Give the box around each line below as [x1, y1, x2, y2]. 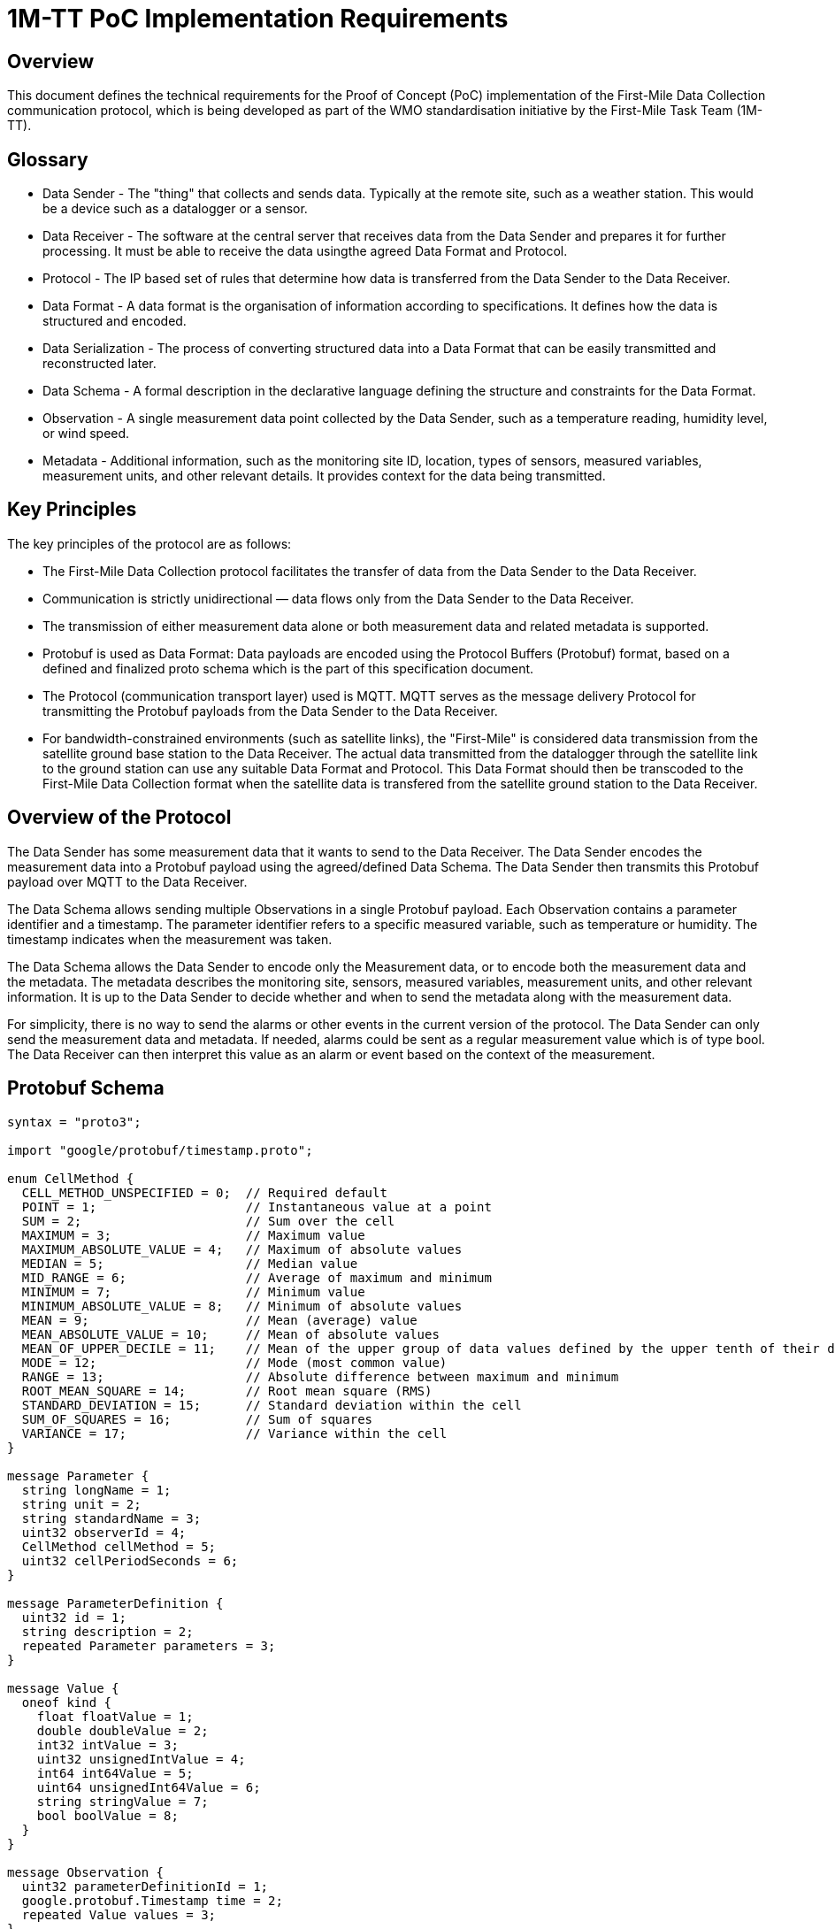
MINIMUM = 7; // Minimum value [21, 1284, 365, 1299]
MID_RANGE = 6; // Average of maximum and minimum [21, 1270, 492, 1285]
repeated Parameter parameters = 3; [21, 1638, 276, 1653]
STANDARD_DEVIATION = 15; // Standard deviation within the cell [21, 1397, 522, 1412]
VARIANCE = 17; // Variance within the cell [21, 1426, 448, 1441]
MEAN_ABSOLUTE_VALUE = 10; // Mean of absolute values [21, 1326, 440, 1341]
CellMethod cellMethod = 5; [21, 1539, 217, 1554]
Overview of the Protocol [7, 806, 232, 829]
